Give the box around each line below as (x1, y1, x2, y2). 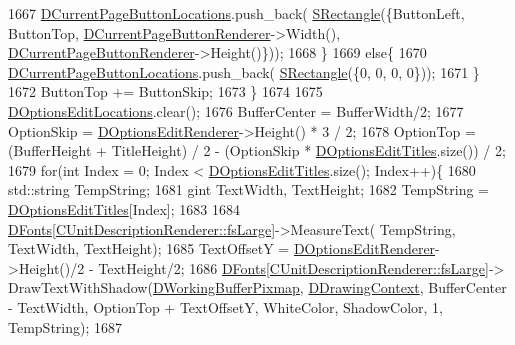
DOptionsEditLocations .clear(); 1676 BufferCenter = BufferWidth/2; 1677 (8, 100, 464, 121)
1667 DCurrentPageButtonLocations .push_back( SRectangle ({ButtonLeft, (8, 3, 465, 23)
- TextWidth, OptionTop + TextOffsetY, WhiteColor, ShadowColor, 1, (8, 296, 443, 317)
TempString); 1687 (8, 316, 123, 337)
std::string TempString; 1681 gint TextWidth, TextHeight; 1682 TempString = (8, 179, 489, 200)
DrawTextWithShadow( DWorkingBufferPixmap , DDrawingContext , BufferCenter (8, 277, 507, 298)
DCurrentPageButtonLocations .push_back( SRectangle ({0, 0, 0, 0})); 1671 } (8, 61, 480, 82)
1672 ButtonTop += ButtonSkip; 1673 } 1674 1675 (8, 81, 323, 102)
